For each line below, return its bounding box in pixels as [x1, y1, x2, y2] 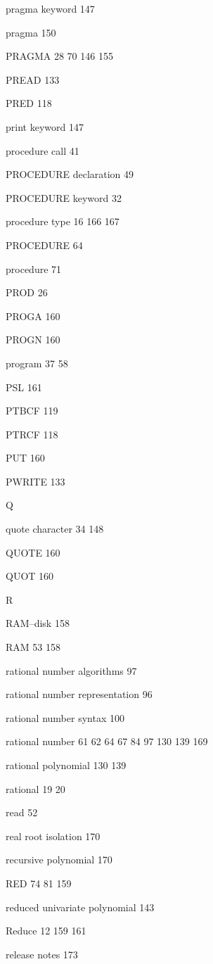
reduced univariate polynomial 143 [6, 899, 155, 914]
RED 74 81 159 [6, 875, 72, 890]
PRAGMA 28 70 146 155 [6, 49, 113, 63]
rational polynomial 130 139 [6, 758, 127, 772]
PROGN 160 [6, 332, 60, 347]
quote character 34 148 [6, 521, 104, 536]
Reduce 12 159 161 [6, 923, 86, 938]
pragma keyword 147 [6, 1, 95, 15]
